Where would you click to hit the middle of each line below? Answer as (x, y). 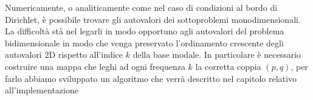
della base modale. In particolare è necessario (217, 55)
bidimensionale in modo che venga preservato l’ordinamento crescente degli (144, 42)
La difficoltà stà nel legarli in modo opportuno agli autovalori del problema (145, 31)
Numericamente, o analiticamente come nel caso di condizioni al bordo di (141, 7)
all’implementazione (42, 90)
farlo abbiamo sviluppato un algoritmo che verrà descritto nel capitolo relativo (151, 78)
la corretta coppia (228, 66)
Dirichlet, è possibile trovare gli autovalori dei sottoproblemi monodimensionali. (153, 19)
